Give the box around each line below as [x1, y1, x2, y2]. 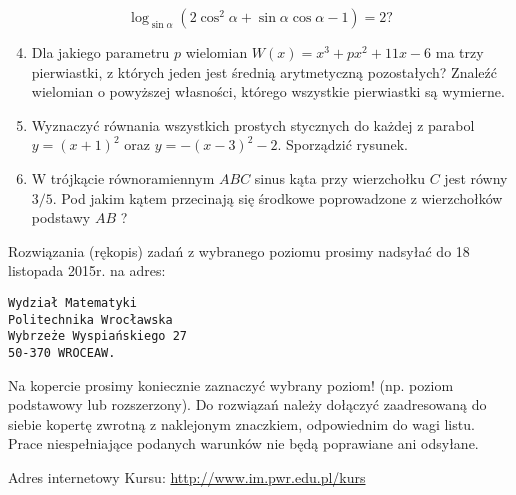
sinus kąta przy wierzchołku [254, 167, 426, 188]
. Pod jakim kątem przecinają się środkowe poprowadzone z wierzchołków [52, 187, 503, 208]
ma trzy [435, 42, 484, 62]
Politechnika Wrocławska [8, 312, 173, 327]
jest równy [444, 167, 508, 188]
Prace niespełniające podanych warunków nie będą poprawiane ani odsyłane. [8, 433, 479, 454]
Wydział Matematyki [8, 295, 137, 310]
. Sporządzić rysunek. [277, 134, 408, 155]
